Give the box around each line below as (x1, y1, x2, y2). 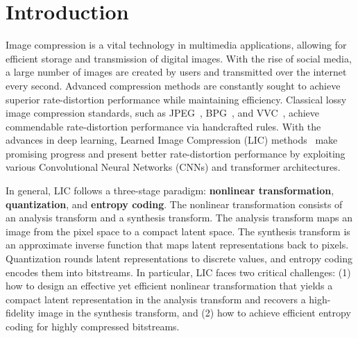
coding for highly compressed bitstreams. (6, 319, 180, 333)
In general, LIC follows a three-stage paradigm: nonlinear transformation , (6, 183, 334, 198)
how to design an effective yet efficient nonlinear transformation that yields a (6, 278, 333, 293)
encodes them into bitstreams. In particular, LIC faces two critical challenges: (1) (6, 264, 351, 279)
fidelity (6, 305, 35, 320)
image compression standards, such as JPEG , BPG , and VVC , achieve (6, 105, 320, 120)
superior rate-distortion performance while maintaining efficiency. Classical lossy (6, 92, 347, 106)
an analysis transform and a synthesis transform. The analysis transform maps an (6, 210, 353, 225)
